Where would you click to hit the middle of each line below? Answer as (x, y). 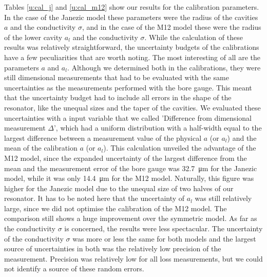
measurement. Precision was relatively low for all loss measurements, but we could (133, 258)
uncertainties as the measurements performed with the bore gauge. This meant (128, 87)
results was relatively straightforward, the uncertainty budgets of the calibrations (132, 47)
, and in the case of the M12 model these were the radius (171, 27)
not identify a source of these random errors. (74, 269)
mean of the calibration (41, 148)
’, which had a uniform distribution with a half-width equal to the (158, 128)
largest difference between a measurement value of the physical (103, 137)
